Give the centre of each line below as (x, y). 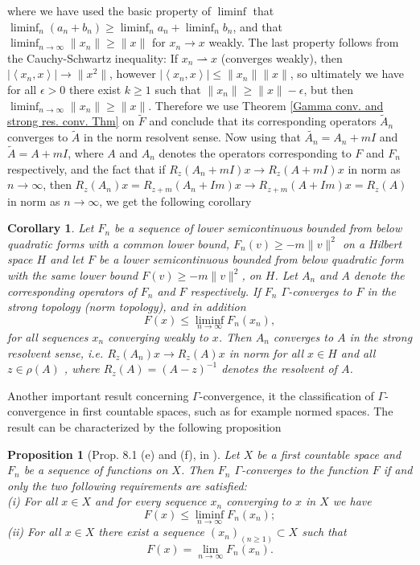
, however (133, 74)
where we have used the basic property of (109, 10)
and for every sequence (151, 501)
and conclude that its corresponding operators (263, 121)
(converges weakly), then (282, 57)
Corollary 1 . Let (51, 228)
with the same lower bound (73, 275)
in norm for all (266, 352)
